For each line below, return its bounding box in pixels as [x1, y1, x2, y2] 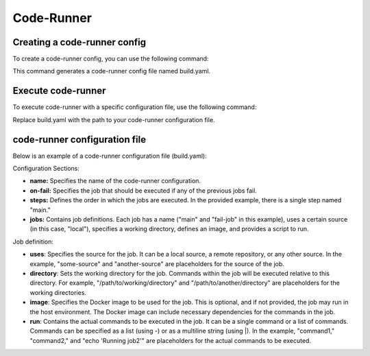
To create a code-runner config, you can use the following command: [12, 55, 209, 63]
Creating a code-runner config [12, 36, 147, 48]
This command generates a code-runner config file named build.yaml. [12, 67, 211, 75]
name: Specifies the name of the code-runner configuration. [29, 177, 201, 185]
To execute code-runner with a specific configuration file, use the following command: [12, 103, 257, 111]
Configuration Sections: [12, 165, 80, 173]
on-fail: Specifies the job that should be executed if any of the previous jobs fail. [29, 186, 257, 195]
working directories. [29, 288, 87, 296]
